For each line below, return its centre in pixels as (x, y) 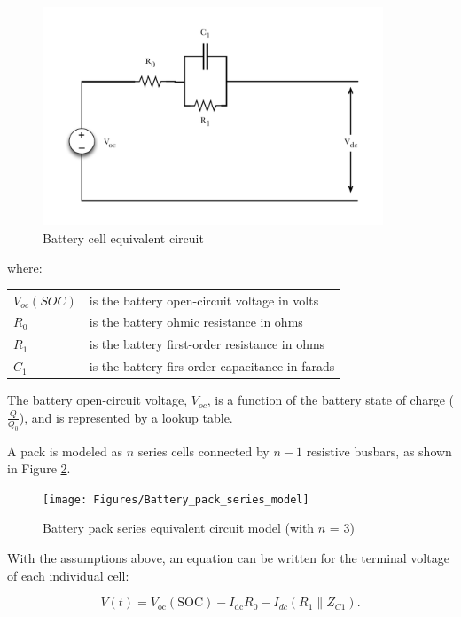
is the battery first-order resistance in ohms (207, 344)
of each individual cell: (68, 575)
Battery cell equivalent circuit (123, 237)
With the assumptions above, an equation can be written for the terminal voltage (228, 557)
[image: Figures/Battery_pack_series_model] (176, 499)
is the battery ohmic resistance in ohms (196, 322)
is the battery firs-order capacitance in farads (212, 366)
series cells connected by (203, 451)
